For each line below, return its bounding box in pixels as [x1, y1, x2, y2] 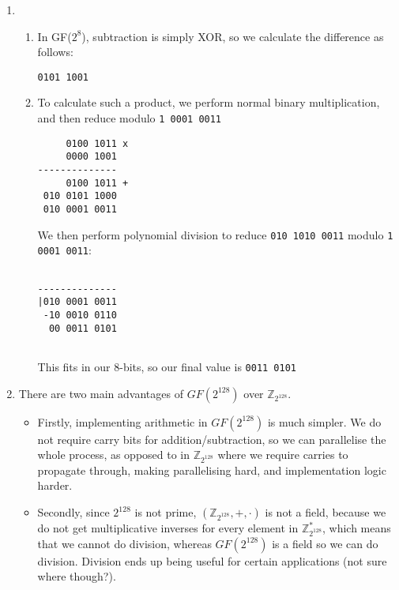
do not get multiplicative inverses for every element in [37, 520, 299, 536]
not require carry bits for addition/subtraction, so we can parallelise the [37, 430, 386, 447]
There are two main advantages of [18, 385, 183, 401]
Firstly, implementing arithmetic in [37, 413, 208, 430]
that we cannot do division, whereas [37, 535, 212, 551]
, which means [322, 520, 391, 536]
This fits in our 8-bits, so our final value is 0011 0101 [37, 358, 296, 374]
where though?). [37, 568, 116, 584]
